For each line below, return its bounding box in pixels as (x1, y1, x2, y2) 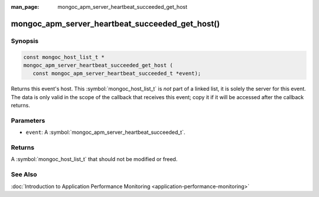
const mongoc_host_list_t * (23, 54, 105, 60)
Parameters (11, 116, 45, 124)
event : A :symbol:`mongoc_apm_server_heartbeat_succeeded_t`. (25, 129, 185, 136)
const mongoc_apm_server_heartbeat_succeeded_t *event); (32, 70, 201, 77)
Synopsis (11, 37, 38, 45)
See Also (11, 170, 37, 179)
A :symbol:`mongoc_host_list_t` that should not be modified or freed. (11, 156, 178, 163)
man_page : (11, 4, 40, 10)
